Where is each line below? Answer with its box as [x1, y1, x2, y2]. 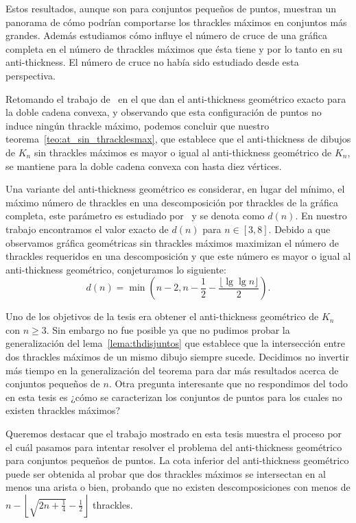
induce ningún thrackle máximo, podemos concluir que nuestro [5, 118, 270, 132]
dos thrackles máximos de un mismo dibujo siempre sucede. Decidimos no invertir [5, 350, 349, 364]
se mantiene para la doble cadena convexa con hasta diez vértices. [5, 158, 282, 173]
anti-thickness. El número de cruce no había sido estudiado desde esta [5, 55, 299, 69]
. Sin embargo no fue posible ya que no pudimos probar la [46, 322, 290, 337]
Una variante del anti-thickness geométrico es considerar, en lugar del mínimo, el [5, 182, 345, 196]
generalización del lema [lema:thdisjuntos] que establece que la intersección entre [5, 336, 346, 350]
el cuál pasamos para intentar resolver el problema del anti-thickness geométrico [5, 439, 342, 454]
